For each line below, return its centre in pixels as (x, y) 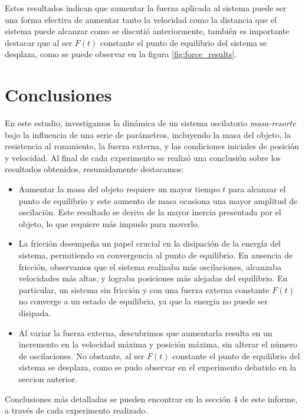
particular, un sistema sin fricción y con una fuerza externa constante (144, 289)
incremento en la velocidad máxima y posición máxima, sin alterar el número (158, 344)
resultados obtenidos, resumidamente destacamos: (94, 169)
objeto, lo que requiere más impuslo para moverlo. (109, 223)
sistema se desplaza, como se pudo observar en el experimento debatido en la (158, 367)
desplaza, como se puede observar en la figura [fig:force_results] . (121, 54)
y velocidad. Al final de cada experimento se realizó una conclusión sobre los (143, 157)
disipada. (35, 313)
